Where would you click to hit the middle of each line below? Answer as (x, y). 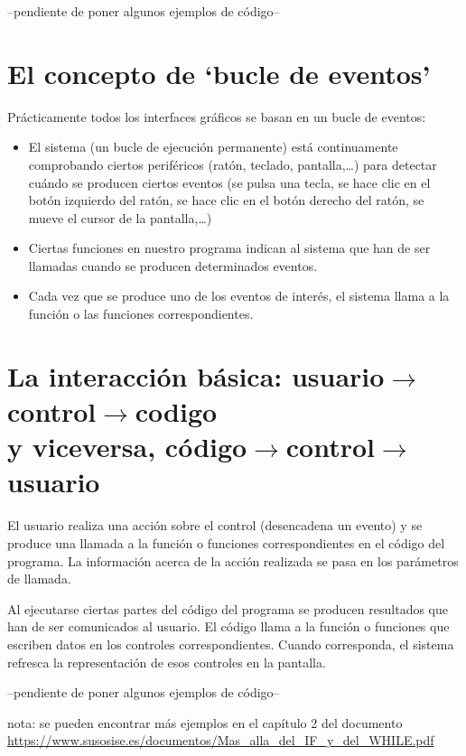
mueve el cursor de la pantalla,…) (120, 217)
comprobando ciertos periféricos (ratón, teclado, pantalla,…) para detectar (233, 164)
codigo (176, 411)
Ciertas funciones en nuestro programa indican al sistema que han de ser (229, 248)
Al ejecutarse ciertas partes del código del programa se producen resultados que (228, 608)
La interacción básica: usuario (196, 375)
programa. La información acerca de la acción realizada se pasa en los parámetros (233, 560)
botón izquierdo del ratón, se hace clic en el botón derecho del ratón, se (226, 200)
